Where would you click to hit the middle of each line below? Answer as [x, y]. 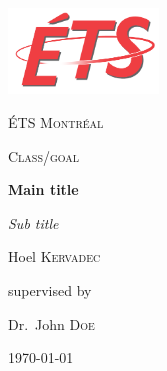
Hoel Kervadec [54, 256]
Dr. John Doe [51, 323]
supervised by [50, 290]
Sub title [33, 222]
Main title [43, 189]
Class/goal [44, 155]
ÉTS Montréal [56, 122]
